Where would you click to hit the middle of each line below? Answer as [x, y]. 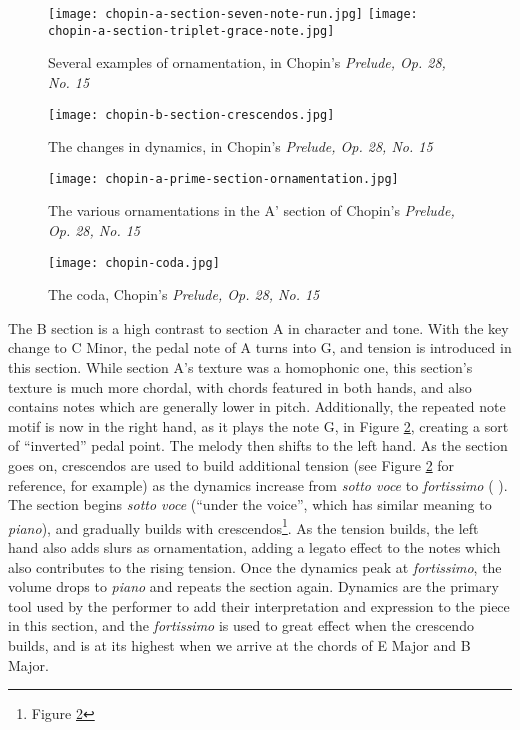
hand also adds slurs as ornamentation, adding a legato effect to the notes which [254, 547]
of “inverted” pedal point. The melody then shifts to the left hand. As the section [258, 445]
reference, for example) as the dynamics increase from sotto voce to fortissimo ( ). [258, 484]
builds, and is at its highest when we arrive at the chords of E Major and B [239, 645]
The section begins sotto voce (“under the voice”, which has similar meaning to [250, 504]
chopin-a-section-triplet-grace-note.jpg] [191, 30]
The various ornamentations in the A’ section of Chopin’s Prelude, [251, 210]
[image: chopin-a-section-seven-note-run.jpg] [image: [233, 14]
